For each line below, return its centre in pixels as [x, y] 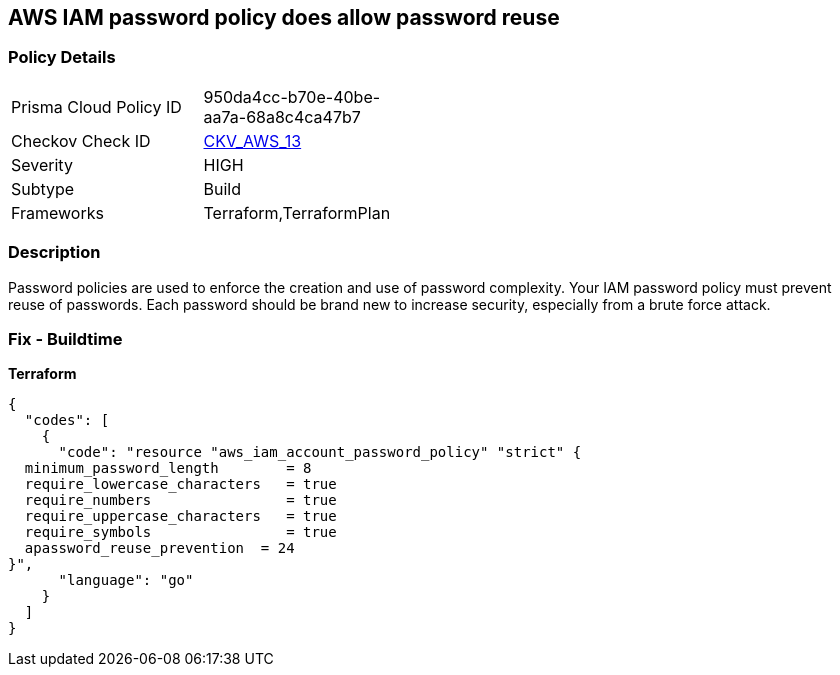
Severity [42, 164]
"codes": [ [67, 420]
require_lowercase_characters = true [180, 484]
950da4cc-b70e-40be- [292, 96]
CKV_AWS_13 [252, 140]
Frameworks [57, 212]
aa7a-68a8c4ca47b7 [282, 116]
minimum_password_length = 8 [168, 468]
